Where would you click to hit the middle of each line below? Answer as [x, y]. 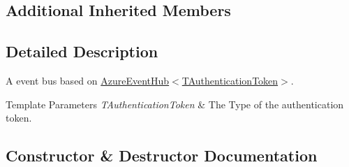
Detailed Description [82, 51]
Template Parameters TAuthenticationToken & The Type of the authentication [175, 104]
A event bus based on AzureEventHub [88, 80]
